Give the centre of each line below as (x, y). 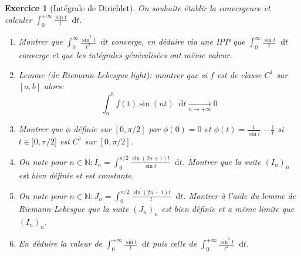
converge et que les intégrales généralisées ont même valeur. (125, 55)
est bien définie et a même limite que (228, 209)
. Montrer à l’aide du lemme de (240, 195)
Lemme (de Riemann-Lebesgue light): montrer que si (113, 74)
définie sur (92, 129)
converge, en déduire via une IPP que (178, 41)
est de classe (239, 74)
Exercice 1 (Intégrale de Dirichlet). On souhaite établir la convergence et (138, 8)
